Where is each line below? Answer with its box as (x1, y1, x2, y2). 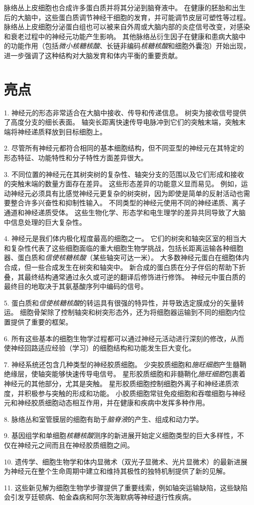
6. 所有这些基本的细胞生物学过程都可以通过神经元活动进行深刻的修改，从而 (4, 333, 244, 343)
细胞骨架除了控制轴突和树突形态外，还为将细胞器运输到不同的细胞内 (20, 307, 239, 317)
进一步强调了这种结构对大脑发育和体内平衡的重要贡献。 (4, 50, 182, 60)
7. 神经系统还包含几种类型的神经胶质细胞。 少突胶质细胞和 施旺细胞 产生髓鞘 (4, 359, 247, 369)
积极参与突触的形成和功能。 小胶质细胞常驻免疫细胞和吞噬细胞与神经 (24, 388, 246, 398)
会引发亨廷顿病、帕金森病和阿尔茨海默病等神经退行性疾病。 (4, 492, 195, 502)
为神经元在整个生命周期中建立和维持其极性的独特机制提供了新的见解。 (4, 466, 230, 476)
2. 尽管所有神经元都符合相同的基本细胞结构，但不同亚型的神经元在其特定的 (4, 143, 244, 153)
